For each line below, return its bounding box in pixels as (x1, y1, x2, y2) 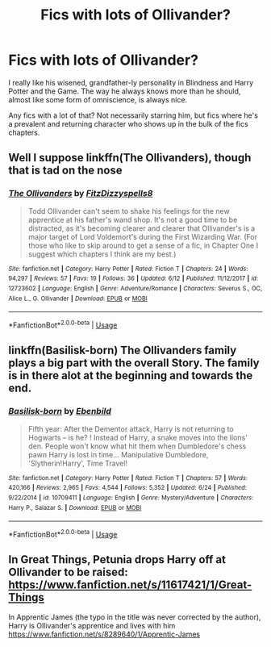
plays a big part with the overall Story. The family (8, 357, 260, 370)
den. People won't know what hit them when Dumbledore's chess (27, 441, 247, 451)
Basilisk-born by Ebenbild (8, 406, 111, 417)
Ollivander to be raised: (8, 566, 128, 579)
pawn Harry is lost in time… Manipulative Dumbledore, (27, 449, 209, 459)
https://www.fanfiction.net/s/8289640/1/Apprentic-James (8, 629, 200, 639)
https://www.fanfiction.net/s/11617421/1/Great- (8, 578, 252, 592)
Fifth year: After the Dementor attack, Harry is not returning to (27, 424, 234, 433)
